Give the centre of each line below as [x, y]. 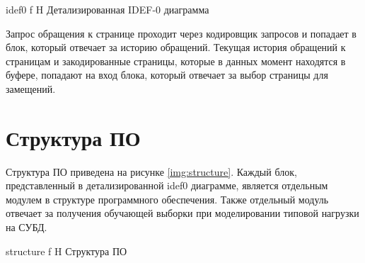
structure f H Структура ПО [66, 251]
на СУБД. [27, 227]
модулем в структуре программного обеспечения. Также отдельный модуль [167, 199]
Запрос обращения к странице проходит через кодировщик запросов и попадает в [181, 33]
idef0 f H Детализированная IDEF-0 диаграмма [108, 9]
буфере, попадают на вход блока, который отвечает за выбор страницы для [167, 75]
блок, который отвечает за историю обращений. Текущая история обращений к [176, 47]
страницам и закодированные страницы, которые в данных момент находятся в [176, 61]
